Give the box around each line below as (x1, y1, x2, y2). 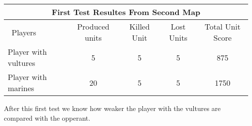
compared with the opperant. (4, 112, 91, 123)
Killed (129, 21, 150, 32)
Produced (77, 21, 110, 32)
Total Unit (205, 21, 241, 32)
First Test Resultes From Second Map (51, 6, 201, 17)
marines (8, 82, 34, 94)
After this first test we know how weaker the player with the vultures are (4, 103, 221, 113)
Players (12, 26, 36, 38)
